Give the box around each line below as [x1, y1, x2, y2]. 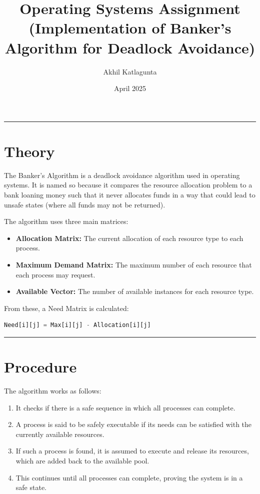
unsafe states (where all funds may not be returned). [4, 199, 165, 209]
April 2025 [113, 83, 146, 93]
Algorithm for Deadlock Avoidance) [4, 37, 255, 57]
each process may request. [15, 269, 95, 279]
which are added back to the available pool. [15, 455, 149, 466]
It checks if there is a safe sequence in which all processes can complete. [15, 402, 235, 412]
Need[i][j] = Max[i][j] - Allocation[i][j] [4, 321, 151, 329]
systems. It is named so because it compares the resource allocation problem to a [4, 179, 252, 190]
